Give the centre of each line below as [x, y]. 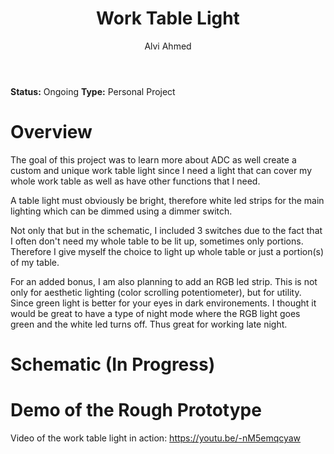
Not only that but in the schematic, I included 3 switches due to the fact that [166, 230]
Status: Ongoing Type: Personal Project [93, 91]
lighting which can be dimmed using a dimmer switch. [121, 211]
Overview [51, 132]
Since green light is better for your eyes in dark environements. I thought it [163, 303]
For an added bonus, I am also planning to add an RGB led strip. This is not [164, 281]
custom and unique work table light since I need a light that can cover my [161, 170]
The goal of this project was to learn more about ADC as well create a [153, 159]
